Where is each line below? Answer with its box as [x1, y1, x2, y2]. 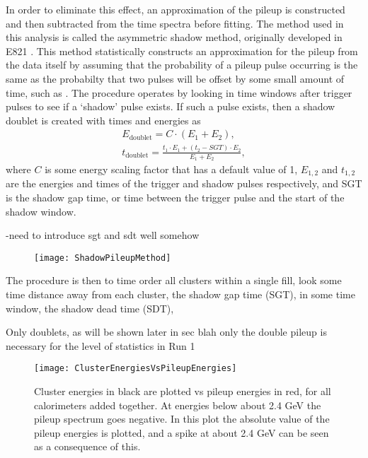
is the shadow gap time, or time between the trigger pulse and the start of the [6, 190, 345, 204]
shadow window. [6, 204, 76, 218]
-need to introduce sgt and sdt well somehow [6, 228, 200, 242]
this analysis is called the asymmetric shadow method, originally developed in [6, 30, 343, 45]
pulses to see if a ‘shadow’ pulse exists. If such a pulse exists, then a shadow [6, 99, 335, 114]
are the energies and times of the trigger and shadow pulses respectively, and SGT [6, 176, 362, 191]
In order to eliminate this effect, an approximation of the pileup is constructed [6, 2, 345, 16]
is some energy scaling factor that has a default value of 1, [45, 161, 298, 176]
